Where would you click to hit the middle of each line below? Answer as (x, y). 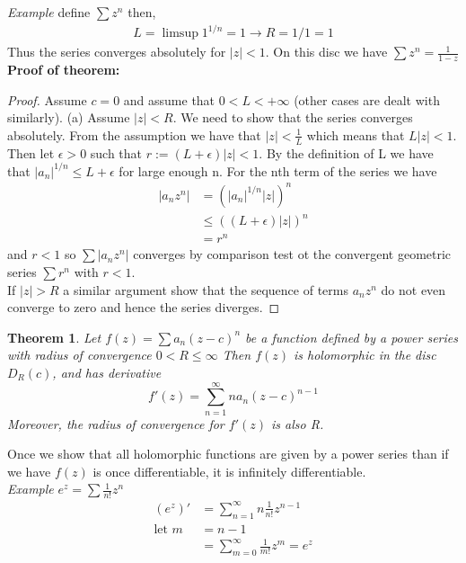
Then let (31, 152)
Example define (49, 12)
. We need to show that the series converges (293, 117)
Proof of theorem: (64, 69)
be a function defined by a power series (352, 337)
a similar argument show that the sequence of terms (206, 289)
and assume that (169, 99)
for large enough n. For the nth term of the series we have (278, 170)
